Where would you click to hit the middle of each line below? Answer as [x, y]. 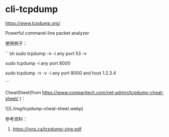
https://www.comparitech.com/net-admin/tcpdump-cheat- [103, 92]
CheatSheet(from [23, 92]
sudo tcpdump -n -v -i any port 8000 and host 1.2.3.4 [61, 73]
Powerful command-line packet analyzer [47, 33]
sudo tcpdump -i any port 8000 [38, 63]
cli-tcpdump [32, 9]
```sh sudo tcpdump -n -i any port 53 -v [46, 53]
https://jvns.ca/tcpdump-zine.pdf [47, 129]
